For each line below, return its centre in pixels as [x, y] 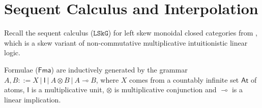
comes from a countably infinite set [184, 79]
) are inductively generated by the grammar [119, 69]
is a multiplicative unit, [68, 89]
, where [107, 79]
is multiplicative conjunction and [165, 89]
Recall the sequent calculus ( [49, 33]
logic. [12, 52]
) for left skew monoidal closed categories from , [183, 33]
